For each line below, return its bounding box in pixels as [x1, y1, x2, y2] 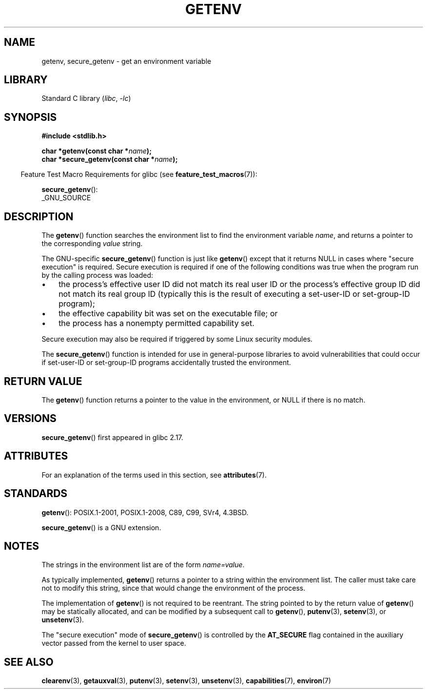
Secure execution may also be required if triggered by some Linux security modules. [41, 335, 313, 344]
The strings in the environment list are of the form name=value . [41, 560, 245, 569]
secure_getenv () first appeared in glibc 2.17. [41, 433, 183, 442]
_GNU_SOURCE [41, 193, 91, 202]
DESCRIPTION [4, 210, 74, 223]
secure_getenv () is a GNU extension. [41, 523, 161, 532]
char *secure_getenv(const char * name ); [41, 155, 178, 164]
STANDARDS [4, 487, 68, 500]
